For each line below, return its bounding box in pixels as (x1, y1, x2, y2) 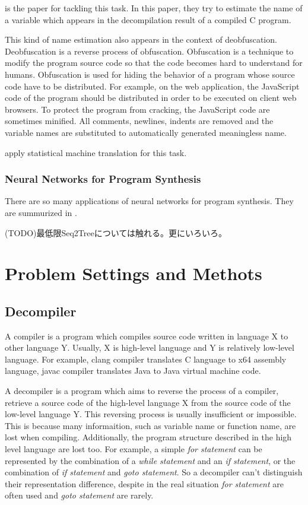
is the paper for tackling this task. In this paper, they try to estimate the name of (5, 2, 303, 14)
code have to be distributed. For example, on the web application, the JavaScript (5, 80, 300, 92)
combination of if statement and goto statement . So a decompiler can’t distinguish (5, 466, 303, 478)
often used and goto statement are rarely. (5, 489, 154, 501)
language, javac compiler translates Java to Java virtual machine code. (5, 364, 261, 377)
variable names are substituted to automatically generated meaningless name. (5, 126, 287, 138)
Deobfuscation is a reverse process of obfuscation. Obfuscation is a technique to (5, 45, 294, 57)
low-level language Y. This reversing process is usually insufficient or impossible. (5, 408, 297, 420)
